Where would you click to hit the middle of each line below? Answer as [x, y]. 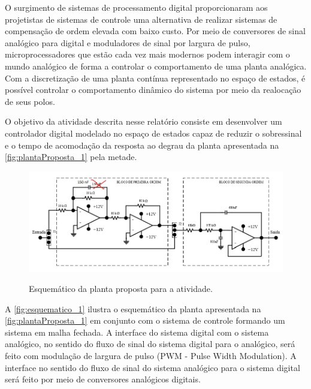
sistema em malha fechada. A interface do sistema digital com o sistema [137, 332]
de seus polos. [30, 101]
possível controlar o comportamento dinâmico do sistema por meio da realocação [153, 90]
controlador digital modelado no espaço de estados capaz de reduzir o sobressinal [153, 133]
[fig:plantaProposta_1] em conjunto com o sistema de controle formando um [145, 320]
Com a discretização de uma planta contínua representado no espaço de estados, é [155, 78]
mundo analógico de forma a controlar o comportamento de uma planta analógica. [156, 66]
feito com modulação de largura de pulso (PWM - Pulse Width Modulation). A [151, 355]
